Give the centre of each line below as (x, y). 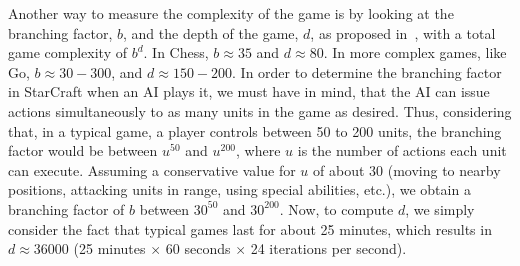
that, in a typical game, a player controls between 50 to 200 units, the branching (255, 130)
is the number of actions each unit (402, 150)
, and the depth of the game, (211, 32)
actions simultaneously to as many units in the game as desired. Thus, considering (260, 110)
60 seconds (198, 248)
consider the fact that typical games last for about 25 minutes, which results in (250, 228)
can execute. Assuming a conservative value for (152, 169)
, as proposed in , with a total (403, 32)
